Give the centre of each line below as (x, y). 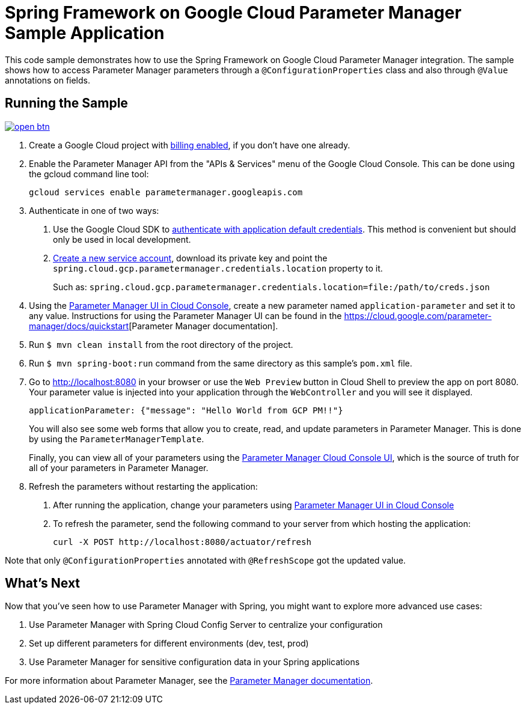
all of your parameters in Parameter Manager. (119, 467)
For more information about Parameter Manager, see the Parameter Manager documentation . (189, 681)
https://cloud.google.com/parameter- (418, 315)
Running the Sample (66, 103)
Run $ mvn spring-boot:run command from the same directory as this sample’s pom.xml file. (221, 363)
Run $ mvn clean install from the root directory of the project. (161, 344)
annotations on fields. (47, 80)
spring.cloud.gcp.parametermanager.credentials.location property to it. (218, 268)
